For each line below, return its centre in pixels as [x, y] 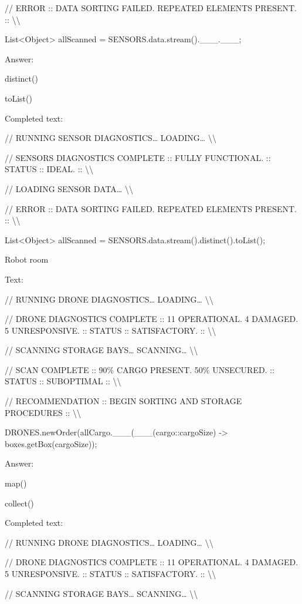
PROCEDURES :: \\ [43, 412]
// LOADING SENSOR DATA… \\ [69, 188]
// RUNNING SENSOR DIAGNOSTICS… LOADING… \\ [111, 138]
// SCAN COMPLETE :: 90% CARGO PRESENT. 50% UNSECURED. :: [140, 369]
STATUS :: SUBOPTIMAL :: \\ [63, 381]
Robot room [27, 259]
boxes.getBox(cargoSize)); [51, 443]
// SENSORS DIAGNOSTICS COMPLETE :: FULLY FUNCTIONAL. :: [138, 157]
